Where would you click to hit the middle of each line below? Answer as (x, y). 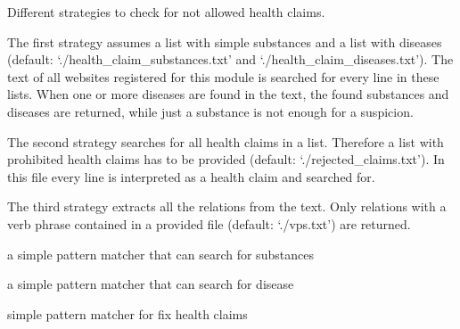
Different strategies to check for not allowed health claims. (166, 12)
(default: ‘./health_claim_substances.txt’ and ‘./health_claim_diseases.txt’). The (230, 59)
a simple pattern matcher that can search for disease (151, 284)
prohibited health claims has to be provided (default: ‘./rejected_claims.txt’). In (226, 159)
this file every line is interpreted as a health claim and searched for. (191, 176)
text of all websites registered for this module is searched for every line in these (223, 76)
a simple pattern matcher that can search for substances (160, 254)
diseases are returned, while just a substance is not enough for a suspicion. (210, 111)
